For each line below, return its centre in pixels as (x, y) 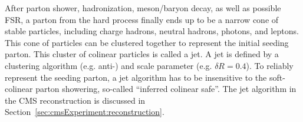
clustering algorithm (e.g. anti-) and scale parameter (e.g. (108, 65)
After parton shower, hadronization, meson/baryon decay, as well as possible (143, 8)
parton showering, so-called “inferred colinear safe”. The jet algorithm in (166, 89)
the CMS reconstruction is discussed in (75, 100)
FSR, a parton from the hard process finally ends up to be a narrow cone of (142, 19)
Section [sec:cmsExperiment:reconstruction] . (85, 112)
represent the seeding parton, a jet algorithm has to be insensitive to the (136, 77)
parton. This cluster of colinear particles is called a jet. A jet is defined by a (142, 54)
